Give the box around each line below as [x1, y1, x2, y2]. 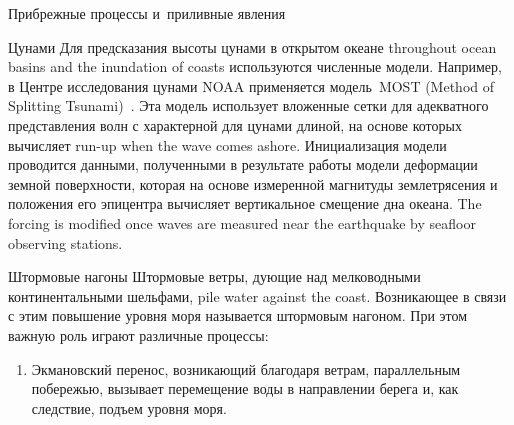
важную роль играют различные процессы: [8, 324, 269, 345]
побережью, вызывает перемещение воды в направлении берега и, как [31, 378, 459, 399]
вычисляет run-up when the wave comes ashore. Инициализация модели [8, 134, 447, 155]
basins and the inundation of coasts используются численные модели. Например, [8, 56, 502, 77]
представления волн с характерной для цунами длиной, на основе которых [8, 114, 462, 135]
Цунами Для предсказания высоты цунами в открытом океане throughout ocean [8, 36, 497, 57]
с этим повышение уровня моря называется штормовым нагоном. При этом [8, 305, 468, 326]
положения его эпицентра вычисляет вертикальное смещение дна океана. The [8, 193, 482, 214]
